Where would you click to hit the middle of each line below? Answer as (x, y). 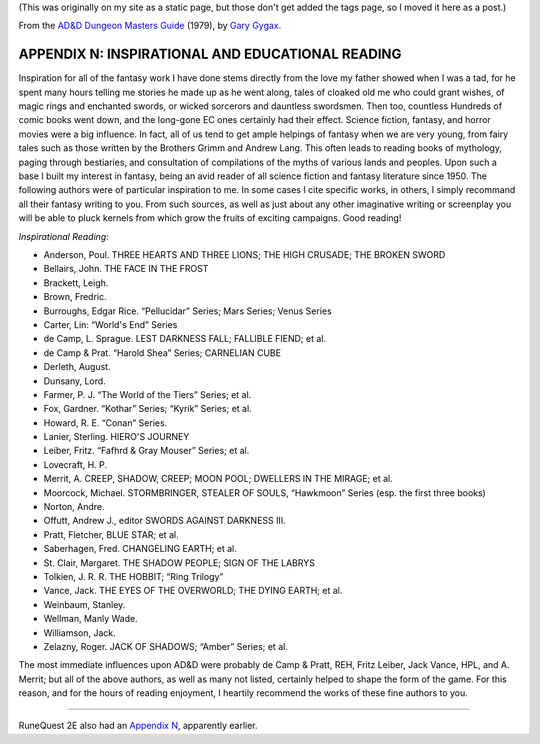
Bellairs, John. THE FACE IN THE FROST (126, 269)
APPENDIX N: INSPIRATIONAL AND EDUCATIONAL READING (210, 54)
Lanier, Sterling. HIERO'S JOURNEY (116, 437)
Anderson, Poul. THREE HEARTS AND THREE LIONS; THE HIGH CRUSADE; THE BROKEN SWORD (244, 254)
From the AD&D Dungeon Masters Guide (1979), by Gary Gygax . (150, 26)
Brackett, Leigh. (76, 282)
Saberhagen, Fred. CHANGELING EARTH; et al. (140, 549)
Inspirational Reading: (63, 236)
